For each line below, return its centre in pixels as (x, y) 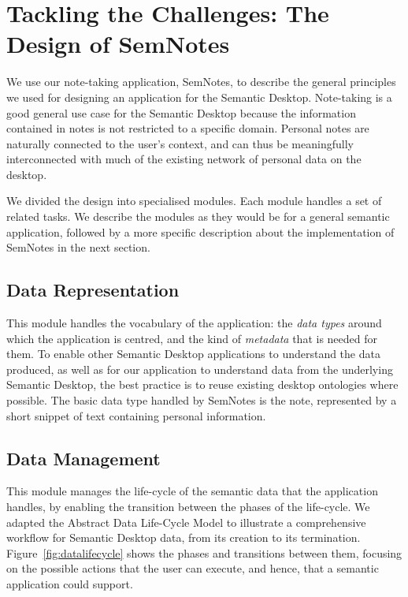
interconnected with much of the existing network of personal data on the (184, 159)
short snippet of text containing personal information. (136, 415)
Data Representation (93, 290)
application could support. (70, 583)
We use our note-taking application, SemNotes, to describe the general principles (201, 82)
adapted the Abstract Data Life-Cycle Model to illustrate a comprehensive (186, 522)
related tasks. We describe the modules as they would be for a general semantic (198, 216)
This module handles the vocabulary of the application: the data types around (194, 323)
